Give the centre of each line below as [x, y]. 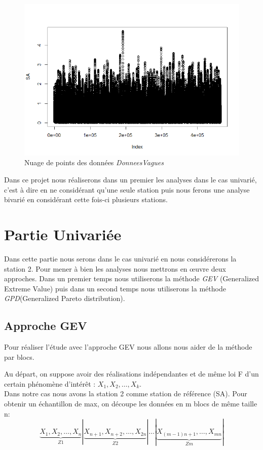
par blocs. [19, 357]
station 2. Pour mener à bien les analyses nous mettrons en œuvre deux [115, 268]
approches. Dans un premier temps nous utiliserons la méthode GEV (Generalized [132, 278]
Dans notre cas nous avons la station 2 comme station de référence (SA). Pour [126, 393]
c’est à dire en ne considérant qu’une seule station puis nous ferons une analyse [127, 189]
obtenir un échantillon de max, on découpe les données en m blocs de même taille [131, 404]
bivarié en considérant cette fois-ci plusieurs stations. [86, 199]
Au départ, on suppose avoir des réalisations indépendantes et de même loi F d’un [131, 374]
